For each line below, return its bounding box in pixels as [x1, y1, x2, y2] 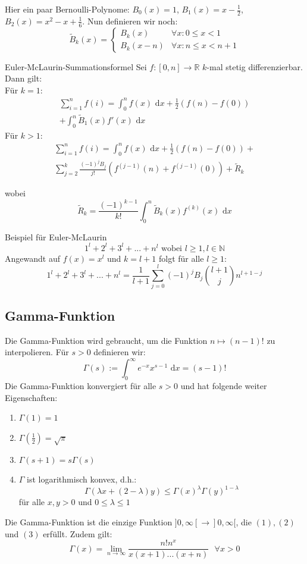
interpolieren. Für [5, 346, 69, 358]
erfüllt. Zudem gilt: [43, 527, 112, 540]
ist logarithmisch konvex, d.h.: [27, 473, 137, 485]
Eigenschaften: [5, 391, 58, 403]
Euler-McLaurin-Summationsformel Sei [5, 60, 147, 73]
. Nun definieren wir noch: [82, 14, 178, 27]
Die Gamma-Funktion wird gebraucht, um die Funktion [5, 334, 208, 346]
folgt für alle [158, 252, 204, 264]
